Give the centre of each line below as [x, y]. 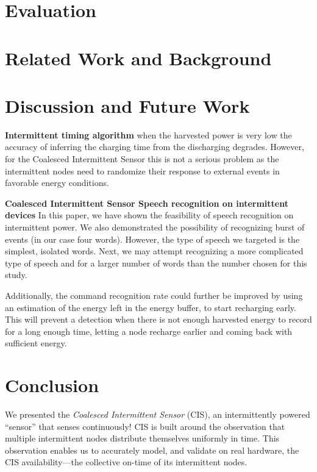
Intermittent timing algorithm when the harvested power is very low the [148, 134]
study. [16, 275]
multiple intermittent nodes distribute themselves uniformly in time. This [142, 438]
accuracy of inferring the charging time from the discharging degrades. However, [155, 147]
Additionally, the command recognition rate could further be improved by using [154, 295]
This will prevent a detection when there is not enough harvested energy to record [158, 319]
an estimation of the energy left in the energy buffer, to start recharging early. [151, 307]
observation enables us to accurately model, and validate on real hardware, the [152, 450]
